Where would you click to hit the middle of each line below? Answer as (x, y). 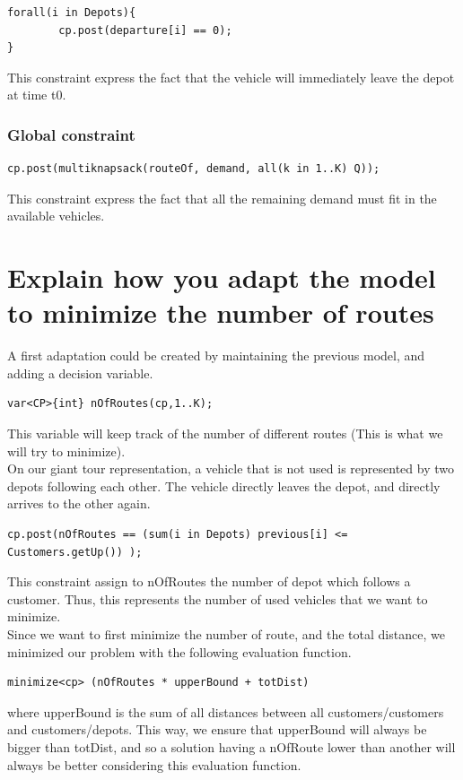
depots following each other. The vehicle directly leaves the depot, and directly (224, 485)
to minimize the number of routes (221, 312)
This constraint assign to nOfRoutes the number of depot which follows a (209, 581)
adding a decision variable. (80, 373)
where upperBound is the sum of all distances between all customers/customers (226, 711)
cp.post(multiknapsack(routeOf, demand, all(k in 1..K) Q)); (194, 169)
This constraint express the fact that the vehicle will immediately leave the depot (231, 77)
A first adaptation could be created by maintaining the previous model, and (216, 355)
